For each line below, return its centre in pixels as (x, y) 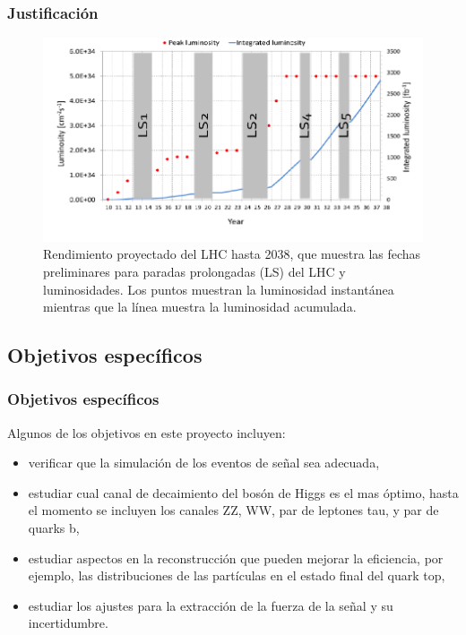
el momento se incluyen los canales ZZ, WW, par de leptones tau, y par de (233, 510)
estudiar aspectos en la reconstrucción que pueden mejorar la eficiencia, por (236, 558)
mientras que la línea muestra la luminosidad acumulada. (200, 307)
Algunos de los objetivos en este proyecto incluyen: (147, 432)
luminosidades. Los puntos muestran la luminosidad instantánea (219, 289)
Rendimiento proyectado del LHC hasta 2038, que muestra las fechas (232, 254)
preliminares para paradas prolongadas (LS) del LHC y (194, 271)
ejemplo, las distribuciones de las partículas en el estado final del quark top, (237, 575)
